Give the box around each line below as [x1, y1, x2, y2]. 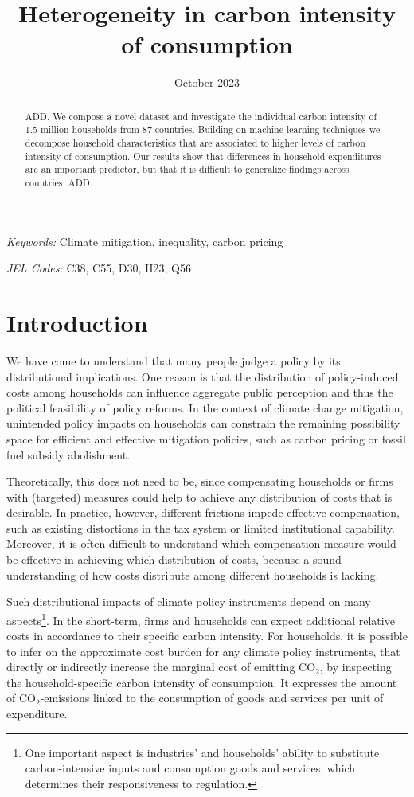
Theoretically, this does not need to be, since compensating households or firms [6, 473, 393, 490]
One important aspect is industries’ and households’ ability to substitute [25, 744, 380, 760]
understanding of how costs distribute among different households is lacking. [6, 566, 379, 583]
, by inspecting [319, 658, 392, 675]
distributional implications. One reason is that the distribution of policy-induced [6, 368, 399, 385]
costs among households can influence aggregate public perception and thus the [6, 384, 393, 400]
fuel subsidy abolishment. [6, 446, 131, 463]
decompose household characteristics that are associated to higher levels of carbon [25, 136, 365, 150]
